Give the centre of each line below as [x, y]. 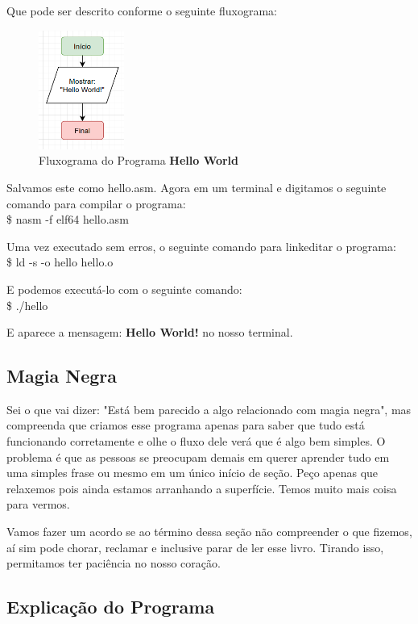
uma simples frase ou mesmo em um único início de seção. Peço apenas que [192, 473]
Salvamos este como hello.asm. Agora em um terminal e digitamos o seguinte [197, 187]
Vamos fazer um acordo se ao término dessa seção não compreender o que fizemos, [209, 532]
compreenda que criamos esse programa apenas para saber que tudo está [186, 425]
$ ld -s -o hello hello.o [60, 262]
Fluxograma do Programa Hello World [139, 160]
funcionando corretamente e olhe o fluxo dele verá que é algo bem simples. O [196, 441]
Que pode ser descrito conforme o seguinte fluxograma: [142, 10]
